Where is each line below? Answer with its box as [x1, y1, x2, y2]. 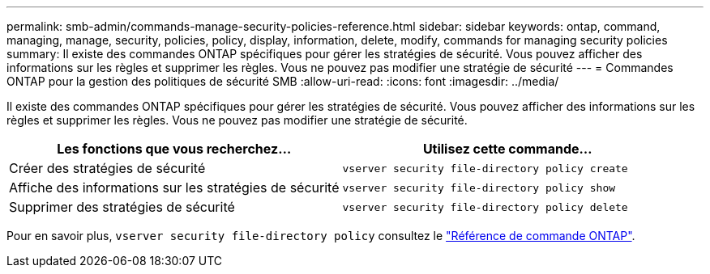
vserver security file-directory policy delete [342, 200, 628, 213]
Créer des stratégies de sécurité [9, 160, 206, 176]
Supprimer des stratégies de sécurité [9, 199, 235, 215]
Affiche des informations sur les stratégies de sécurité [9, 179, 340, 196]
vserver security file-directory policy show [342, 181, 616, 194]
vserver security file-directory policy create [342, 162, 628, 175]
